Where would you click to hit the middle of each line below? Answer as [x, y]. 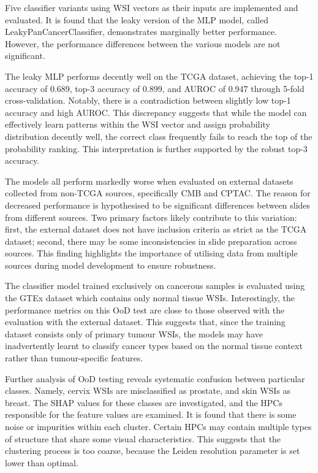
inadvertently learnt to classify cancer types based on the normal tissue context [154, 346]
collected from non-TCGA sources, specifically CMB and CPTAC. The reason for [158, 193]
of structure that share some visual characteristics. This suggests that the [143, 438]
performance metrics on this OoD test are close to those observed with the [145, 310]
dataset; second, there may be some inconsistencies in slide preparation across [151, 241]
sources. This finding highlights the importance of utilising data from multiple [151, 253]
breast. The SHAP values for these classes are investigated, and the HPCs [144, 402]
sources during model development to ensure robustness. [111, 265]
